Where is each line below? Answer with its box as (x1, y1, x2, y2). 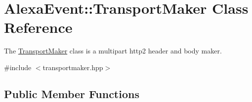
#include (4, 62, 32, 72)
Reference (4, 17, 73, 37)
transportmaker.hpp (42, 62, 103, 72)
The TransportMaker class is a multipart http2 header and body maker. (4, 46, 222, 56)
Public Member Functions (4, 86, 139, 101)
